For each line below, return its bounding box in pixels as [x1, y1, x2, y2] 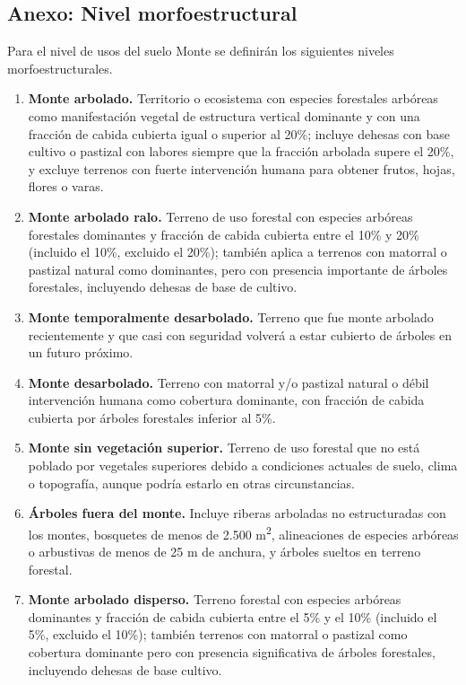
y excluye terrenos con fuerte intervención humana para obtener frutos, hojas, [28, 159, 455, 178]
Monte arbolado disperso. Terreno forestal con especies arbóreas [28, 590, 401, 609]
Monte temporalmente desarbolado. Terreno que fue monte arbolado [28, 307, 434, 326]
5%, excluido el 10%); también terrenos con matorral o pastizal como [28, 625, 408, 644]
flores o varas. [28, 177, 104, 196]
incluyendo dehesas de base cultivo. [28, 660, 222, 679]
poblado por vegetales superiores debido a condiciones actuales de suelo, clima [28, 456, 458, 475]
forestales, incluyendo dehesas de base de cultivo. [28, 277, 298, 296]
